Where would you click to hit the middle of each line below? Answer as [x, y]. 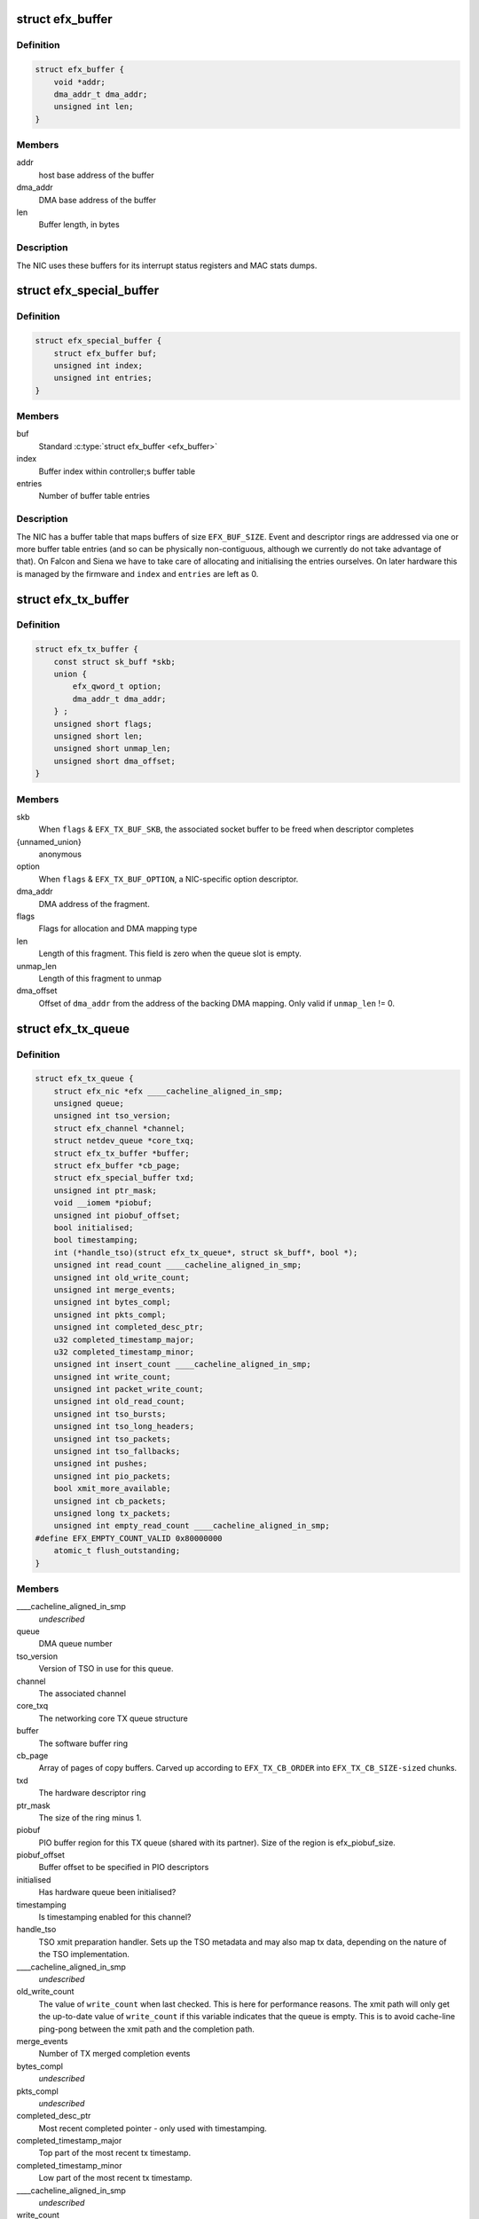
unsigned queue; [89, 1104]
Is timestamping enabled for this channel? [115, 1917]
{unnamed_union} [49, 841]
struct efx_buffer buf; [105, 353]
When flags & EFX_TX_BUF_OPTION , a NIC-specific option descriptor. [169, 879]
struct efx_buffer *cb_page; [117, 1166]
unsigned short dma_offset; [115, 761]
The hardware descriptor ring [92, 1793]
